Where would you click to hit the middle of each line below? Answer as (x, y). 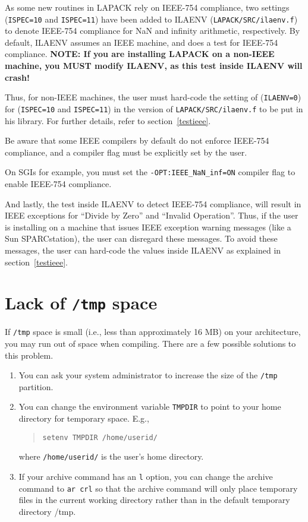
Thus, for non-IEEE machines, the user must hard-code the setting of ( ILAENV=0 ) (153, 97)
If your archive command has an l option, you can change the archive (146, 477)
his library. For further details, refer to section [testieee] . (108, 120)
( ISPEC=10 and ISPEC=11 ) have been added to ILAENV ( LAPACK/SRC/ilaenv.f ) (151, 19)
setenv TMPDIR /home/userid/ (100, 437)
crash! (17, 77)
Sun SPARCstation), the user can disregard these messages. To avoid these (141, 238)
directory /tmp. (47, 511)
